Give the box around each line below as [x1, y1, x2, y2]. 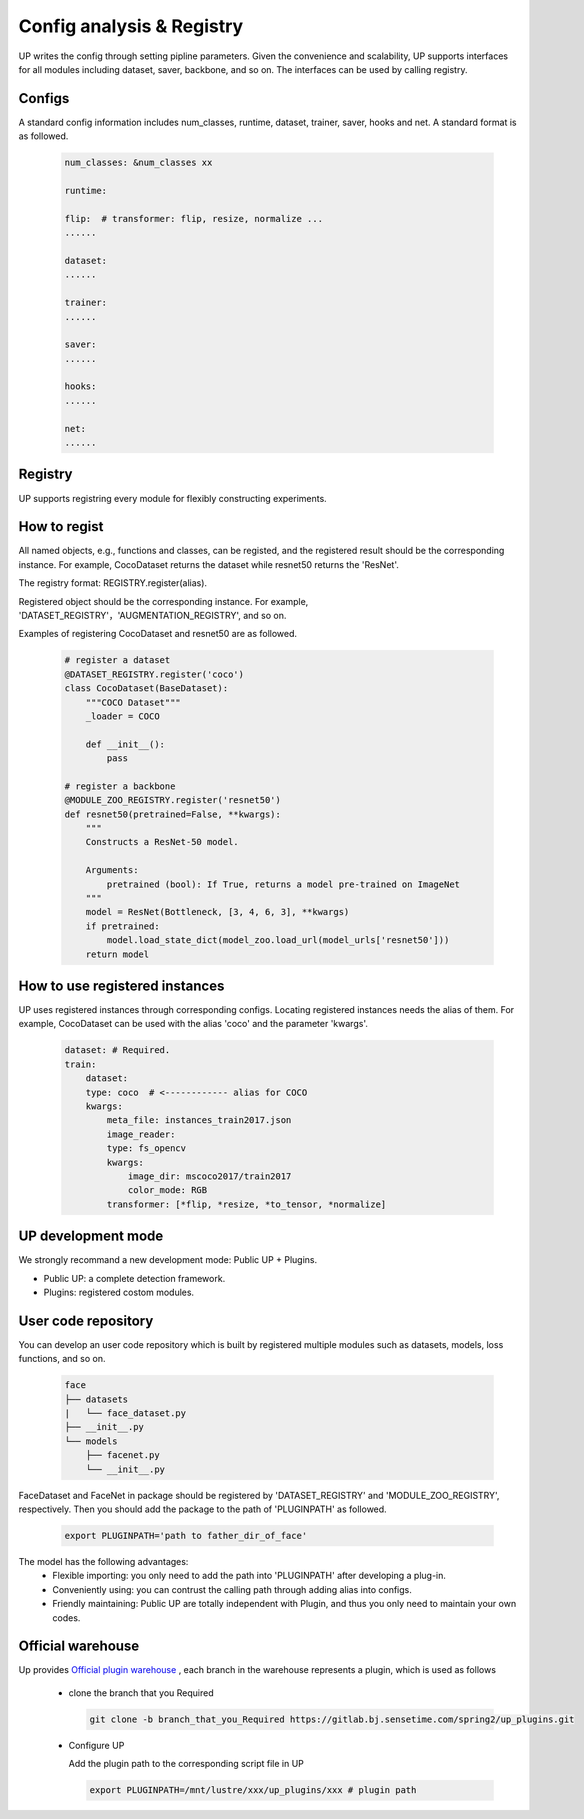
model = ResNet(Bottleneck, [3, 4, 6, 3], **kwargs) [85, 906, 350, 918]
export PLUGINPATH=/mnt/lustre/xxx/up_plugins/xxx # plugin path [89, 1785, 417, 1796]
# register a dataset [64, 655, 171, 666]
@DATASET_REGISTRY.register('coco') [64, 668, 245, 680]
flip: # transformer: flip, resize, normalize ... [64, 213, 324, 224]
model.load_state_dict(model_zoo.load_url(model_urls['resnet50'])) [106, 935, 450, 946]
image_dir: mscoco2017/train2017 [127, 1170, 292, 1182]
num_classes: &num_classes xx [64, 157, 213, 169]
